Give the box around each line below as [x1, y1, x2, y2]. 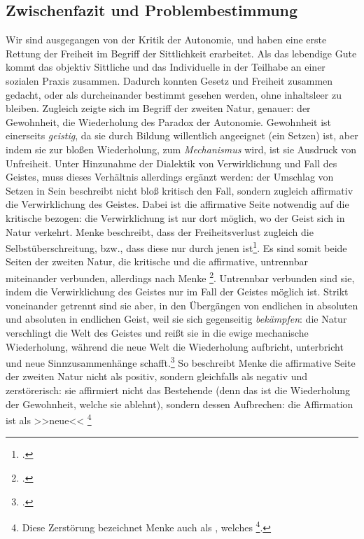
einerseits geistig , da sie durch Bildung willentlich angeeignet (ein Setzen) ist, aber [6, 128, 358, 143]
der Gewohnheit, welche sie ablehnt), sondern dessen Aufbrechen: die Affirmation [6, 396, 353, 411]
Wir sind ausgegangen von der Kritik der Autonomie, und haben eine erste [6, 32, 327, 47]
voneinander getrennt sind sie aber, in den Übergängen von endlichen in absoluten [6, 297, 358, 312]
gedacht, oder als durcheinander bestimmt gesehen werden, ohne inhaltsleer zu [6, 87, 342, 101]
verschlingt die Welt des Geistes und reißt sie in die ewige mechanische [6, 325, 309, 339]
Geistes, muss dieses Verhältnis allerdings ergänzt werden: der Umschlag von [6, 169, 334, 184]
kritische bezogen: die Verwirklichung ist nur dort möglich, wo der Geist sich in [6, 210, 345, 225]
